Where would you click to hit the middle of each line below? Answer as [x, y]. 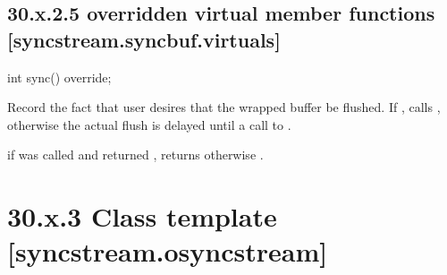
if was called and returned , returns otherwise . [135, 155]
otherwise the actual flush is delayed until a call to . [149, 124]
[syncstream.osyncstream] [168, 251]
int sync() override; [59, 77]
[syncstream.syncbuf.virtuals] [144, 39]
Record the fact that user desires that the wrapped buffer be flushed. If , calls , [224, 107]
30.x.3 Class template [142, 216]
